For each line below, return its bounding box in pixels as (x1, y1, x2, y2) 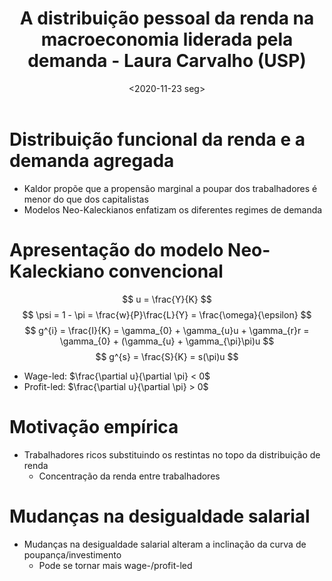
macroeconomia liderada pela (40, 28, 294, 51)
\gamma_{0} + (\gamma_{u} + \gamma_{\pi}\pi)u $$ (59, 335, 275, 347)
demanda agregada (9, 149, 175, 172)
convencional (108, 260, 224, 282)
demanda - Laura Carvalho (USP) (27, 50, 307, 72)
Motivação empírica (9, 415, 179, 438)
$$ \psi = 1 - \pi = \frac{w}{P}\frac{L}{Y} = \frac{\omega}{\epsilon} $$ (22, 308, 312, 321)
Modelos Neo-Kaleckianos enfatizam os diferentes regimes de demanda (23, 203, 323, 216)
